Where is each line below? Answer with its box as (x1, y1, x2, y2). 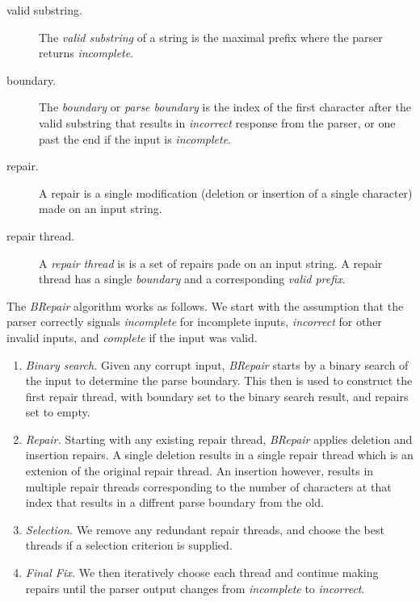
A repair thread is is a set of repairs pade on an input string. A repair (39, 254, 383, 271)
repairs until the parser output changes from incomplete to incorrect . (25, 579, 365, 596)
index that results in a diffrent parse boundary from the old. (25, 494, 324, 511)
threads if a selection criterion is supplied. (25, 537, 233, 554)
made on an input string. (39, 200, 162, 217)
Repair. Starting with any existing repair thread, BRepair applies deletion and (25, 430, 413, 447)
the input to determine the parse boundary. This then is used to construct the (25, 372, 413, 389)
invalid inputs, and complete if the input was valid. (6, 328, 258, 345)
